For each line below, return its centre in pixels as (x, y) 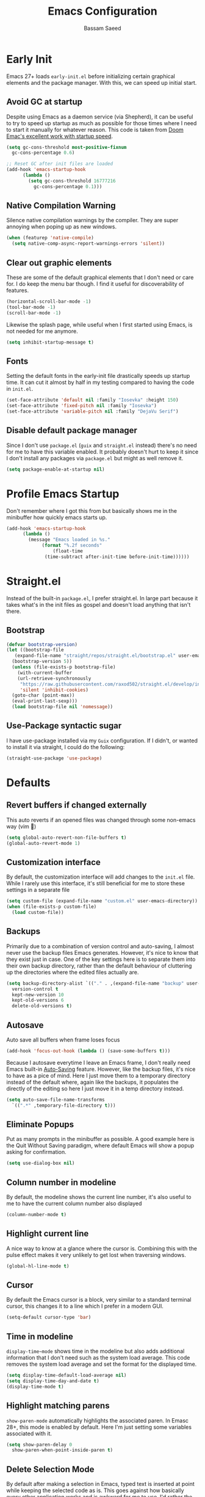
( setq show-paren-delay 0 (39, 1444)
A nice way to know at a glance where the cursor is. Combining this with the (102, 1248)
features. (18, 290)
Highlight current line (48, 1234)
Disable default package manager (72, 431)
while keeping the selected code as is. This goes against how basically (95, 1490)
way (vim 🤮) (21, 826)
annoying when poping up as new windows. (62, 227)
